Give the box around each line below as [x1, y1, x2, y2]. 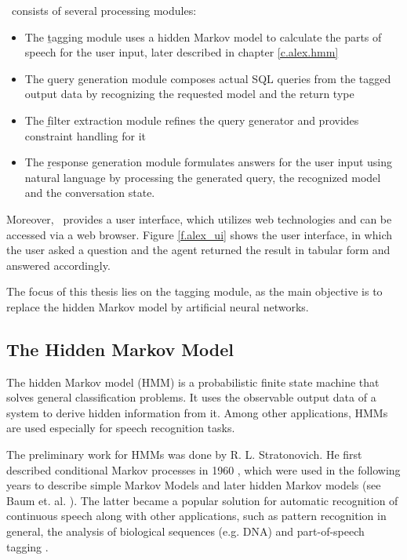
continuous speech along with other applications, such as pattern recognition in [6, 507, 387, 524]
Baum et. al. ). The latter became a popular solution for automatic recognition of [6, 492, 398, 508]
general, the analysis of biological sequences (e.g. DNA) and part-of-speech [6, 523, 365, 540]
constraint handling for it [24, 127, 146, 144]
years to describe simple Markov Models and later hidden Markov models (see [6, 477, 381, 493]
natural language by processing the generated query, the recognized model [24, 169, 381, 185]
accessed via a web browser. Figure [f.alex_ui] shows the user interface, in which [6, 226, 392, 242]
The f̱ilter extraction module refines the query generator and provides [24, 111, 359, 128]
